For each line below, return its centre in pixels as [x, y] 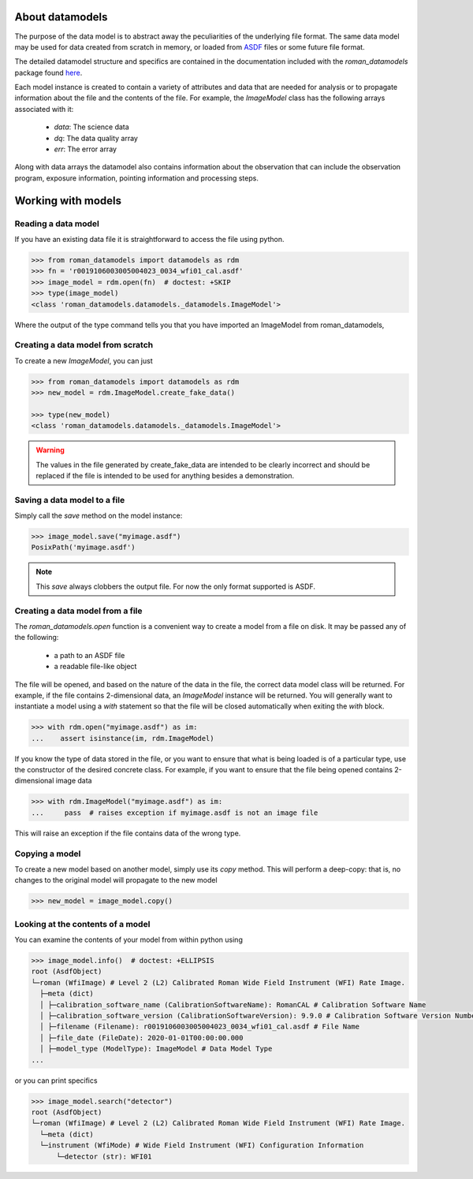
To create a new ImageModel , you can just [84, 361]
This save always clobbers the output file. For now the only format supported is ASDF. [175, 586]
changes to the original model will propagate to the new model [116, 880]
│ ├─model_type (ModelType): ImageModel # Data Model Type [156, 1049]
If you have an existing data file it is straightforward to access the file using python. [149, 239]
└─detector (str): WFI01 [104, 1156]
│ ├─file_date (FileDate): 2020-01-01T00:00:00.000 [142, 1038]
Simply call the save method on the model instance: [99, 515]
